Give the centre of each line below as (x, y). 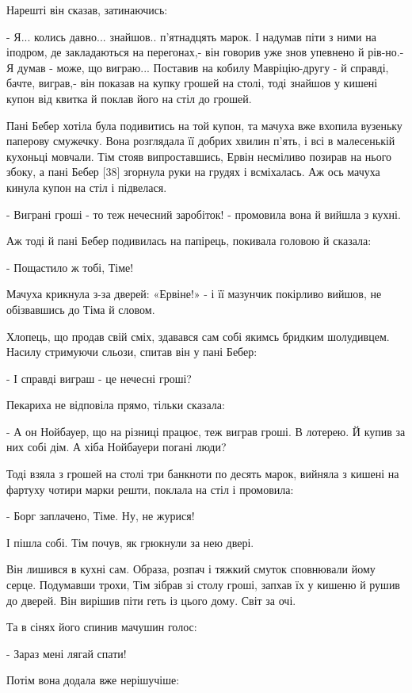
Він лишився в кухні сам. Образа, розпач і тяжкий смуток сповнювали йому (191, 569)
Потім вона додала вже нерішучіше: (93, 680)
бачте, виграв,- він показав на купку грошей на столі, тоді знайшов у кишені (192, 83)
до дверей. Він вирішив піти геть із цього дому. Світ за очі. (151, 600)
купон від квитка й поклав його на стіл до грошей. (129, 98)
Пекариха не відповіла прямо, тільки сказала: (116, 405)
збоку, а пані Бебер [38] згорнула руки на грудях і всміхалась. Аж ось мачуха (193, 172)
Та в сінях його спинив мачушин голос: (102, 627)
